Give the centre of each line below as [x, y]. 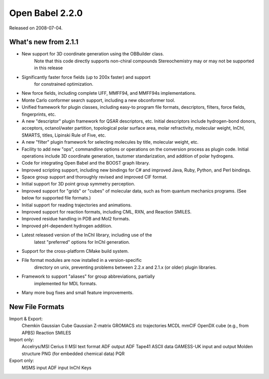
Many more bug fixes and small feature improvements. [78, 292]
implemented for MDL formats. [66, 283]
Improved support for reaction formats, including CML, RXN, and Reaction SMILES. [107, 212]
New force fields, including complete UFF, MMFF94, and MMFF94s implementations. [109, 93]
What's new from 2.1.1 [44, 42]
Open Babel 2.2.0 [46, 13]
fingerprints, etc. [39, 114]
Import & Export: [26, 319]
